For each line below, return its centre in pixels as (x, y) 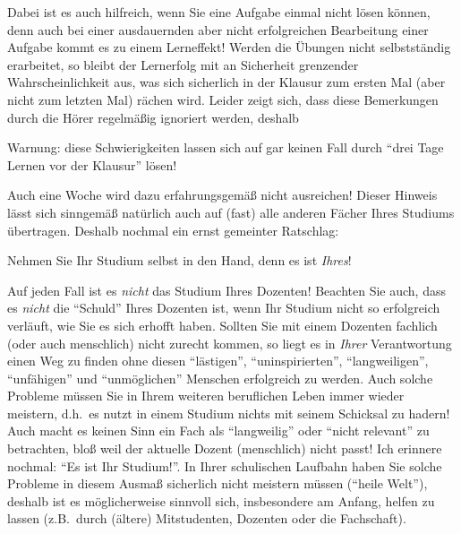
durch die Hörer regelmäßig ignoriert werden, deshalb (153, 117)
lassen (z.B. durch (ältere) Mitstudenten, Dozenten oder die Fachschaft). (207, 518)
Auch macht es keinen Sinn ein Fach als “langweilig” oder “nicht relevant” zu (218, 431)
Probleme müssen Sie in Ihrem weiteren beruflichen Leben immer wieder (206, 396)
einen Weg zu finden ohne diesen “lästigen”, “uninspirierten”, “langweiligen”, (218, 361)
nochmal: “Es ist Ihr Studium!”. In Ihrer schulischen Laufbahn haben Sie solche (225, 465)
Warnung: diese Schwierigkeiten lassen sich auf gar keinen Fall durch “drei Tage (226, 147)
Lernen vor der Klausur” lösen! (92, 164)
